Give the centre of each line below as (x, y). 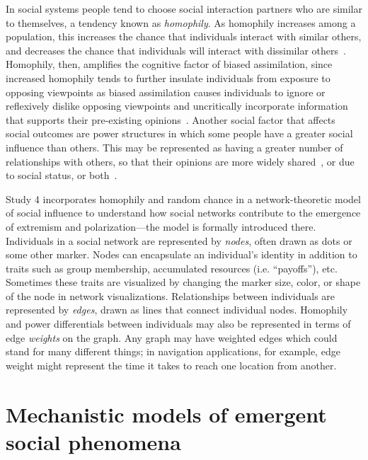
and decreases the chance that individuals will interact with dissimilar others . (176, 50)
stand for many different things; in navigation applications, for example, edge (173, 351)
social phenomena (93, 441)
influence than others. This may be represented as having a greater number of (174, 147)
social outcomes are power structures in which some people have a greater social (179, 133)
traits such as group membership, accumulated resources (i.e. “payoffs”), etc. (172, 268)
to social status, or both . (62, 175)
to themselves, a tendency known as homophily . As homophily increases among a (181, 22)
